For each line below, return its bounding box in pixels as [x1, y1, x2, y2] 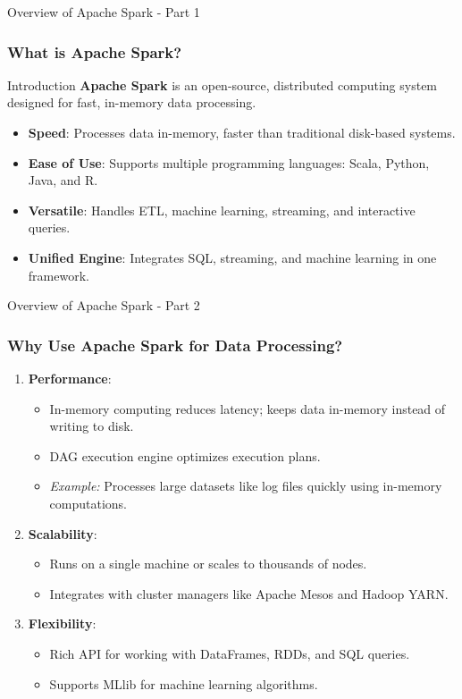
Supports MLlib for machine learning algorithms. [49, 674, 318, 693]
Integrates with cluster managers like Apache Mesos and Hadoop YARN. [49, 584, 449, 602]
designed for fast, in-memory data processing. [7, 93, 256, 112]
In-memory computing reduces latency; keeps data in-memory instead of [49, 399, 446, 417]
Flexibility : [28, 614, 97, 633]
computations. [49, 493, 128, 512]
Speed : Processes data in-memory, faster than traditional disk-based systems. [28, 123, 456, 141]
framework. [28, 265, 89, 284]
